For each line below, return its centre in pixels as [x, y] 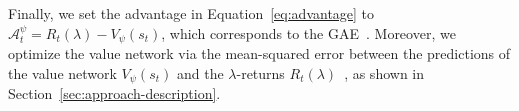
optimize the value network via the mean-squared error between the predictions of [259, 53]
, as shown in [384, 72]
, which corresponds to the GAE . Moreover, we [308, 32]
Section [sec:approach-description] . [114, 93]
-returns [260, 72]
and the [200, 72]
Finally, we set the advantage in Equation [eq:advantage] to [191, 13]
